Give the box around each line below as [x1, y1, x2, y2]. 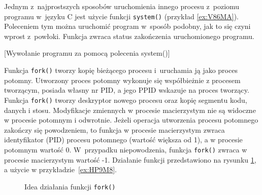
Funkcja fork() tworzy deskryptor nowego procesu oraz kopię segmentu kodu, [4, 94, 247, 105]
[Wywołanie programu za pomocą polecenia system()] [4, 48, 170, 58]
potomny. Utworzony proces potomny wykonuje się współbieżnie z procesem [4, 74, 241, 85]
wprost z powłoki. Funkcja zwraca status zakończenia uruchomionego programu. [4, 30, 254, 41]
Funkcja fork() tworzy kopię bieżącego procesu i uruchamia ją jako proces [4, 65, 238, 75]
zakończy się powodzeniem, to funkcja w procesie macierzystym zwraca [4, 124, 225, 135]
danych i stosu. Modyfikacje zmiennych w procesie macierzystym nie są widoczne [4, 104, 256, 115]
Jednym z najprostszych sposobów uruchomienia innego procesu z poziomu [4, 1, 240, 11]
